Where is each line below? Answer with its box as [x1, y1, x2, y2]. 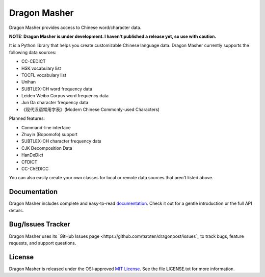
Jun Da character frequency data [21, 100, 88, 106]
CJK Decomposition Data [21, 145, 73, 151]
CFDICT [21, 159, 38, 165]
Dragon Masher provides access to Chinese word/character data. [9, 25, 142, 30]
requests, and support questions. [9, 240, 76, 246]
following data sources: [9, 49, 56, 55]
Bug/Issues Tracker [9, 220, 71, 228]
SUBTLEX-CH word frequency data [21, 86, 93, 92]
